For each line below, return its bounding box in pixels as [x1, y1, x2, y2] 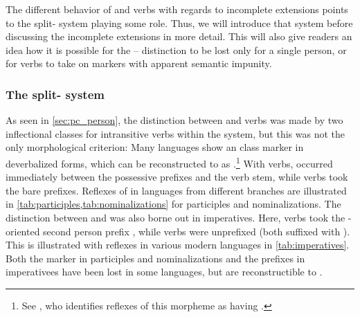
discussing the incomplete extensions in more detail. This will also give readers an [6, 29, 352, 44]
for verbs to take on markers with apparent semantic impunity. [6, 56, 272, 71]
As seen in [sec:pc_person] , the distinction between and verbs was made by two [6, 113, 343, 127]
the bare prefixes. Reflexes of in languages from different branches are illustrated [6, 183, 347, 197]
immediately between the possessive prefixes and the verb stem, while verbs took [6, 170, 348, 184]
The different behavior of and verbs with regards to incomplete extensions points [6, 2, 348, 16]
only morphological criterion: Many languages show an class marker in [6, 140, 304, 154]
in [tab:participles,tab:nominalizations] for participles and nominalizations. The [6, 197, 341, 211]
